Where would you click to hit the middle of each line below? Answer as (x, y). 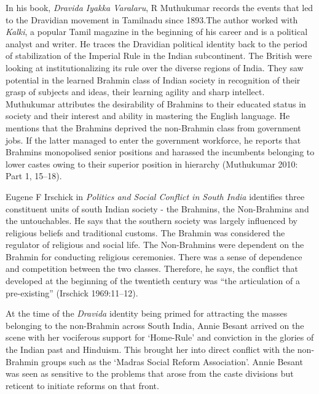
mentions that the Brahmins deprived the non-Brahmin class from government (153, 127)
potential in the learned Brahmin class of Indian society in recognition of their (153, 79)
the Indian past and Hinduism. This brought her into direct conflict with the (150, 350)
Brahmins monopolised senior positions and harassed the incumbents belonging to (160, 152)
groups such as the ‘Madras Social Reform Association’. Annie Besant (172, 361)
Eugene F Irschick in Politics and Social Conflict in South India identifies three (155, 196)
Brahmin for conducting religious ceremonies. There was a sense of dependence (154, 256)
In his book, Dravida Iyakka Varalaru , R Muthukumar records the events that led (159, 7)
